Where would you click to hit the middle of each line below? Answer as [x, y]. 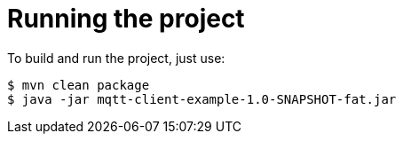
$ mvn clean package [79, 85]
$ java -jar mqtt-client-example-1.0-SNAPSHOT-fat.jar [202, 99]
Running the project [126, 19]
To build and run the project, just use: [116, 58]
